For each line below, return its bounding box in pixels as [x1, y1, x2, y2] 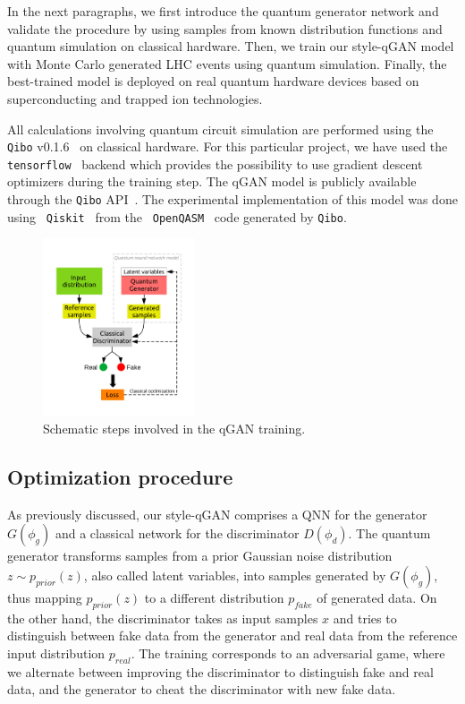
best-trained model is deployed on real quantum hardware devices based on [7, 72, 419, 90]
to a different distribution [144, 588, 284, 606]
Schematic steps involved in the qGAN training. [43, 418, 306, 437]
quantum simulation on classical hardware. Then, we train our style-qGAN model [7, 37, 454, 56]
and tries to [333, 608, 397, 627]
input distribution [7, 643, 106, 662]
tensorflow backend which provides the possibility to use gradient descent [7, 154, 423, 173]
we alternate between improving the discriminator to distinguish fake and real [7, 662, 434, 681]
